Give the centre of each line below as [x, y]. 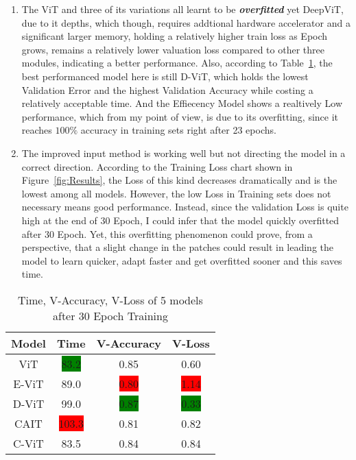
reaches [37, 130]
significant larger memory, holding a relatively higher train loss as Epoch [175, 36]
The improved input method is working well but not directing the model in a [183, 153]
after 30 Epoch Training [110, 315]
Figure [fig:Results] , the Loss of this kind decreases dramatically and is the [179, 180]
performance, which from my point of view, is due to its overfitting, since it [180, 116]
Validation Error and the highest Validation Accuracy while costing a [167, 89]
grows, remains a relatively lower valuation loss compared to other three [173, 49]
